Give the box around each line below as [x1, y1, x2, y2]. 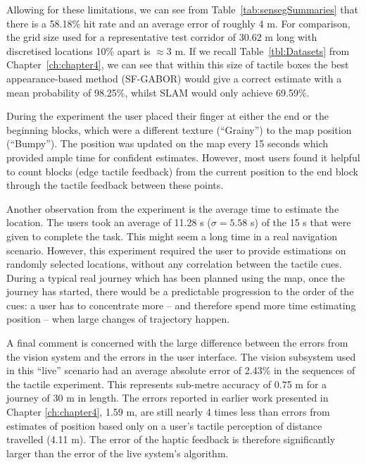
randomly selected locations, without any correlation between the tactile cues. [6, 256, 342, 271]
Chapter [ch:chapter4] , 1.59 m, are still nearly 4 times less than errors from [6, 404, 330, 419]
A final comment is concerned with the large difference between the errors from [6, 335, 348, 350]
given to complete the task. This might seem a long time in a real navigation [6, 228, 337, 243]
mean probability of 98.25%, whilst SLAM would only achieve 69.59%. [6, 85, 310, 99]
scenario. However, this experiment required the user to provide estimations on [6, 242, 346, 257]
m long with [265, 30, 317, 44]
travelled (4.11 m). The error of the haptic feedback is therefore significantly [6, 432, 336, 447]
